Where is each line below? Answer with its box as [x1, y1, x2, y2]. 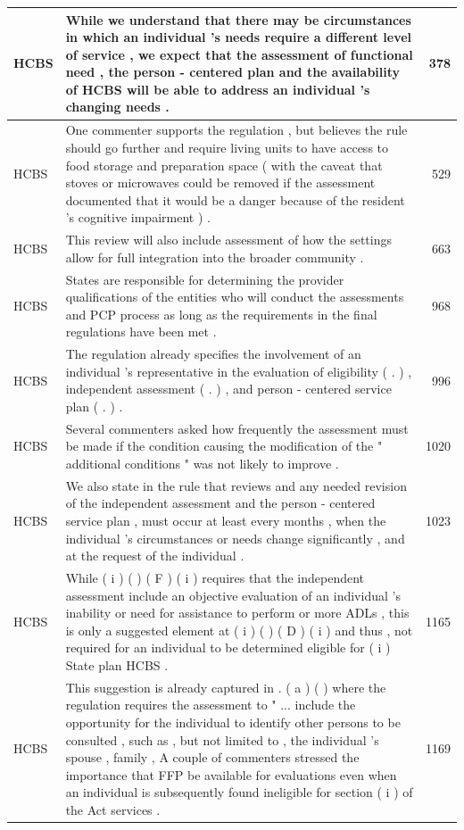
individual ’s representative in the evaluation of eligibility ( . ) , [65, 361, 412, 380]
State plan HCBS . [65, 656, 169, 675]
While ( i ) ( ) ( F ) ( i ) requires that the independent [65, 569, 365, 587]
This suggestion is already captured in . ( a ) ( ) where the [65, 677, 386, 696]
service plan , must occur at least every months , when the [65, 511, 386, 530]
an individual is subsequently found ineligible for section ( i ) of [65, 783, 413, 801]
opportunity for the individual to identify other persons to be [65, 713, 401, 732]
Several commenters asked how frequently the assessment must [65, 419, 409, 437]
